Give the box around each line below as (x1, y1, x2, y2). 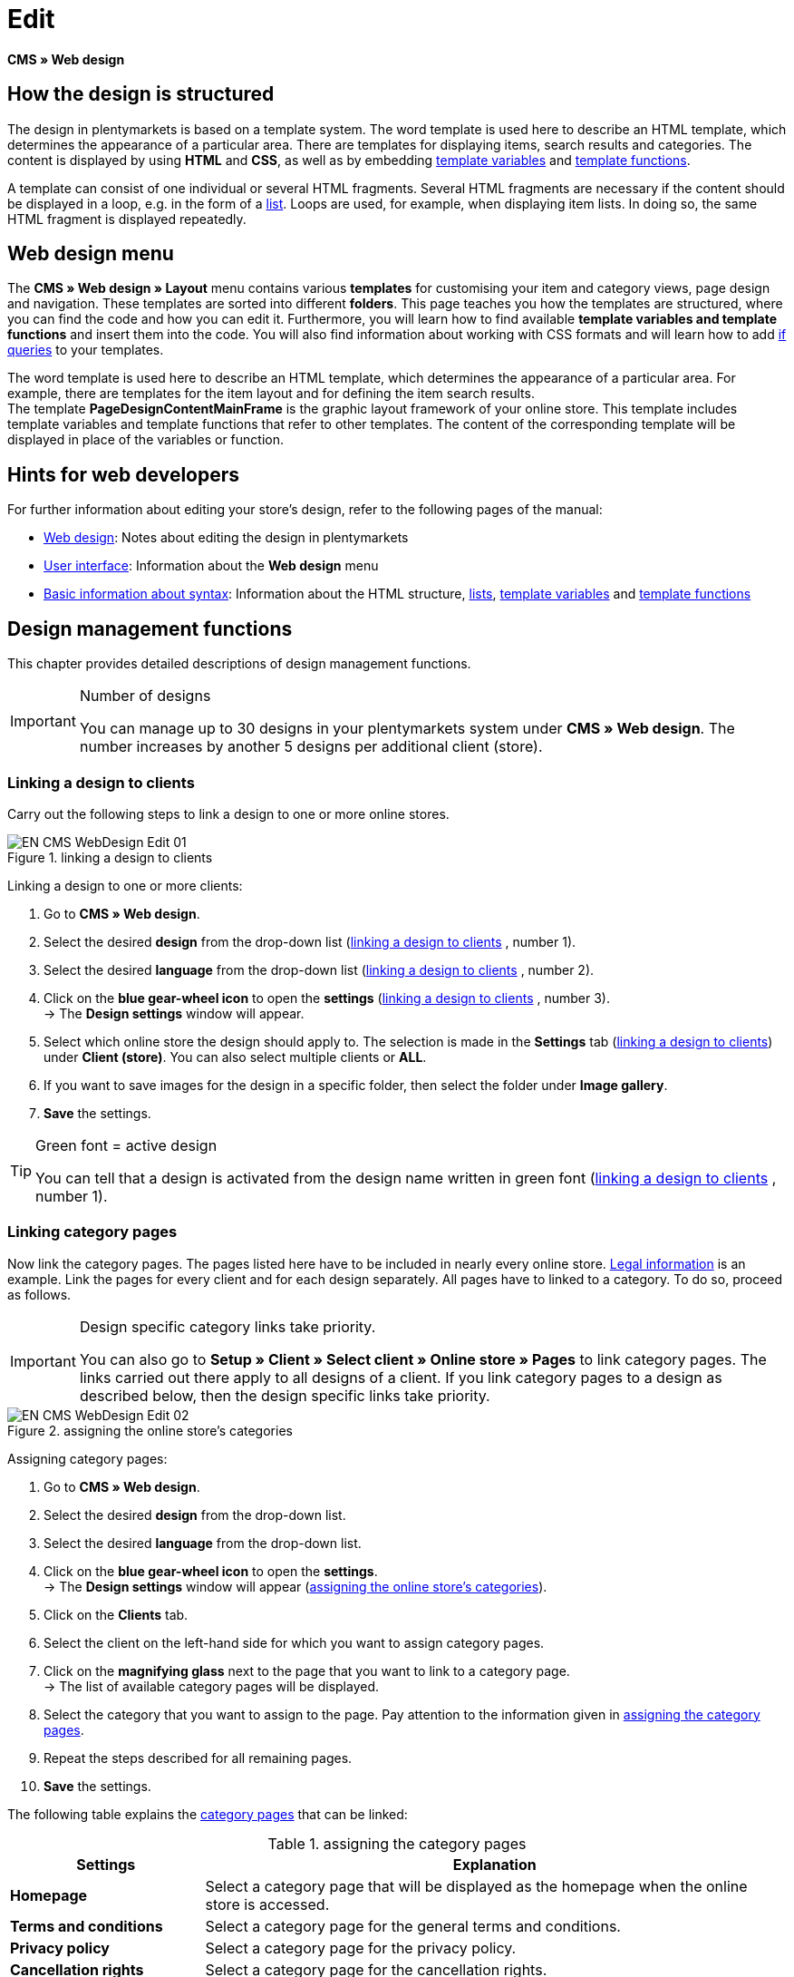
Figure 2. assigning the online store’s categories (7, 1422, 293, 1438)
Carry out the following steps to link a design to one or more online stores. (7, 805, 450, 822)
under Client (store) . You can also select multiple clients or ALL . (44, 1048, 427, 1065)
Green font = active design (35, 1135, 218, 1154)
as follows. (7, 1286, 72, 1302)
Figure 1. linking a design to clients (7, 849, 213, 865)
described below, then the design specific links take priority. (79, 1386, 490, 1405)
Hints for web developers (7, 463, 240, 486)
